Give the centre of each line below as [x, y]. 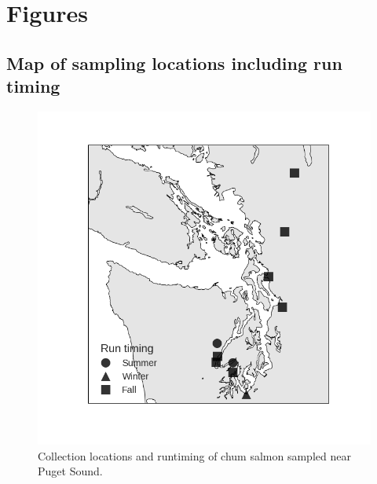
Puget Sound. [70, 471]
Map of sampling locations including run [174, 62]
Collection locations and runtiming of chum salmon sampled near [194, 455]
